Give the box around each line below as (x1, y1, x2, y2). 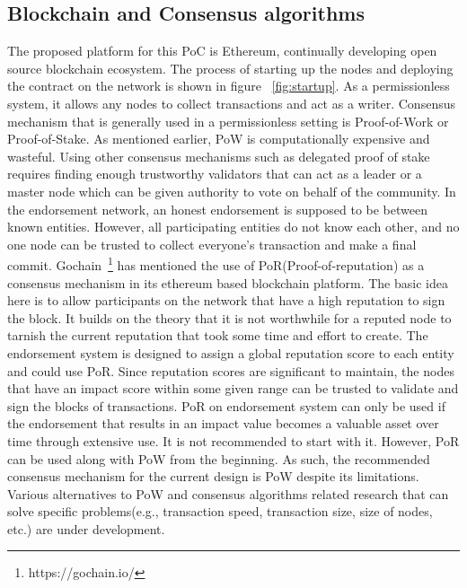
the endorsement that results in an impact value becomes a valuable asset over (7, 414, 439, 433)
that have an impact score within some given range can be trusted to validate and (7, 379, 459, 398)
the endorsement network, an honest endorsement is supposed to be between (7, 199, 427, 218)
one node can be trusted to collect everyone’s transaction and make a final (7, 234, 417, 253)
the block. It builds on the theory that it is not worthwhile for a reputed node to (7, 308, 452, 327)
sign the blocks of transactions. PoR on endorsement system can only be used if (7, 396, 445, 415)
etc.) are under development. (7, 519, 165, 538)
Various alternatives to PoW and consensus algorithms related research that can (7, 484, 449, 503)
